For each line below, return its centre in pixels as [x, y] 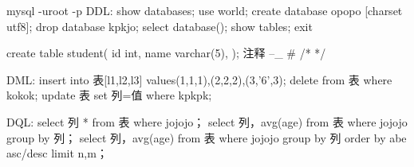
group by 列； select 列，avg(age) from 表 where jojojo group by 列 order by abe [207, 137]
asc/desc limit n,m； [57, 153]
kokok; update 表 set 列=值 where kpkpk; [109, 95]
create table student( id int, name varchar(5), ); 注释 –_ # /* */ [166, 53]
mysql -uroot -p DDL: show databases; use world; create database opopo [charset [205, 10]
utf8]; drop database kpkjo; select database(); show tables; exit [160, 26]
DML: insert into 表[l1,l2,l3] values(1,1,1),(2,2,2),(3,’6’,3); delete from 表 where [199, 79]
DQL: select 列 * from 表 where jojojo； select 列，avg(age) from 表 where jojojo [207, 121]
